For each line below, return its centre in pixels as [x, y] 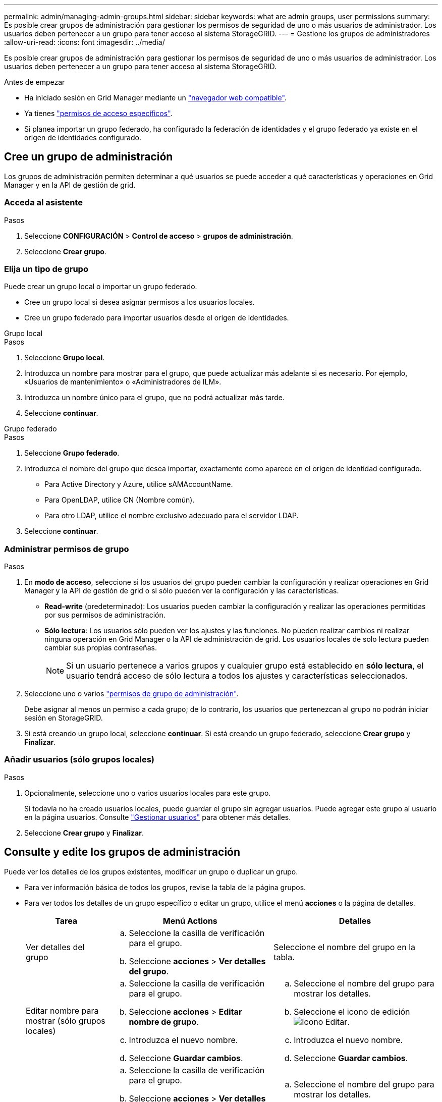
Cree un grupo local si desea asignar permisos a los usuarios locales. [140, 302]
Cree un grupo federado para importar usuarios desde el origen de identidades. [157, 318]
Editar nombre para [62, 1010]
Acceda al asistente [43, 203]
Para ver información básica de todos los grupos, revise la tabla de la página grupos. [165, 887]
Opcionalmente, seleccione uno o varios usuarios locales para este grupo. [148, 793]
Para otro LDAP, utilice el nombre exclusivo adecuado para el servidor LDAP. [172, 516]
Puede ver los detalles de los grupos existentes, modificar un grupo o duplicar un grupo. [151, 871]
